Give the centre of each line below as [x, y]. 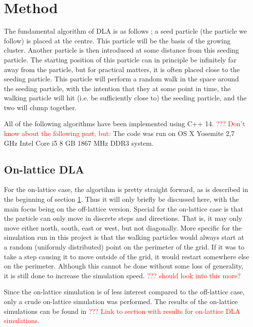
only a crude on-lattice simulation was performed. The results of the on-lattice [121, 301]
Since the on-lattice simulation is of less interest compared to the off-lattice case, [124, 292]
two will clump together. [40, 107]
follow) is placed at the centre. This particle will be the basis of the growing [117, 40]
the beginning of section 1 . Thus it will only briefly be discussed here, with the [121, 199]
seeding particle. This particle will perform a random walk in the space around [121, 79]
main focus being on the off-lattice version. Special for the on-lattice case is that [124, 208]
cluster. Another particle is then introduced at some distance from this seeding [122, 50]
